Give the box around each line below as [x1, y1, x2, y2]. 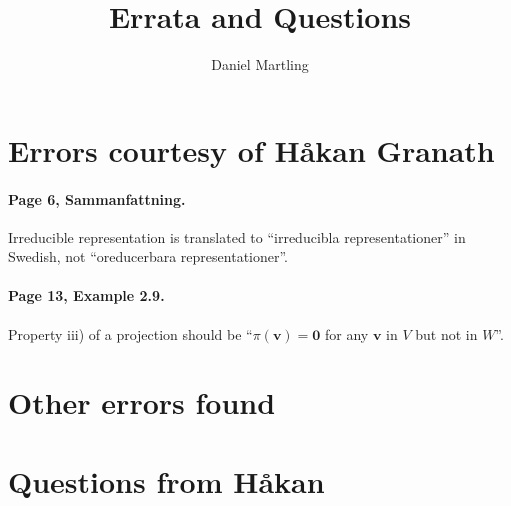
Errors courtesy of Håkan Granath [8, 129, 495, 170]
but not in [415, 323, 478, 344]
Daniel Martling [211, 54, 309, 75]
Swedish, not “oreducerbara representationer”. [8, 246, 289, 267]
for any [324, 323, 369, 344]
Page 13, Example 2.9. [8, 285, 165, 306]
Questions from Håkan [8, 460, 325, 501]
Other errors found [8, 382, 276, 423]
